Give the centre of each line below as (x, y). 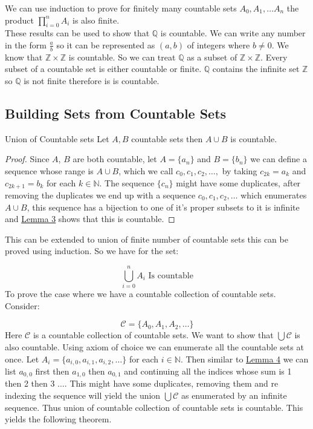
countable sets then (167, 138)
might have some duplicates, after (238, 182)
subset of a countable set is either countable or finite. (103, 69)
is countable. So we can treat (122, 57)
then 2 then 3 (30, 383)
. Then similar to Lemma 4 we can (244, 359)
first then (52, 371)
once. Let (22, 359)
